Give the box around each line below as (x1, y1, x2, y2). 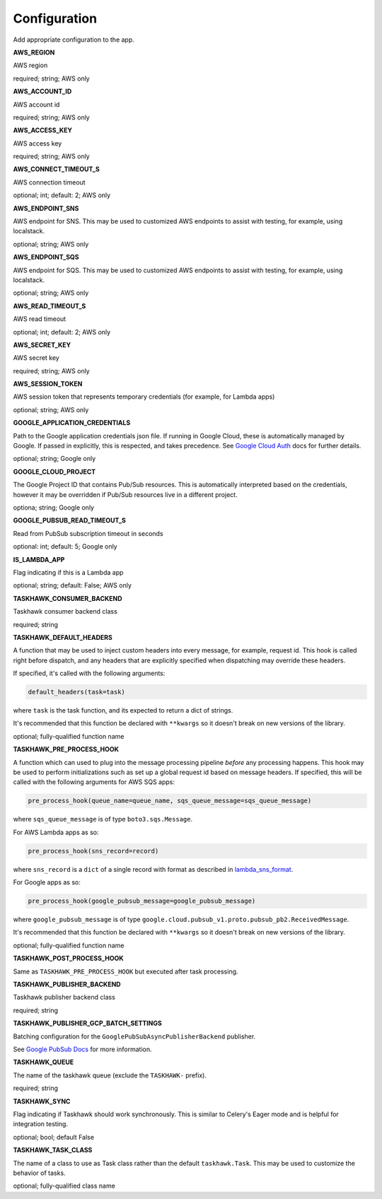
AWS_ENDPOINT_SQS (13, 253, 79, 262)
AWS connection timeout (13, 177, 86, 187)
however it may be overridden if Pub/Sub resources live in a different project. (13, 490, 238, 498)
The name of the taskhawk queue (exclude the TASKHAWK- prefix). (13, 1071, 207, 1080)
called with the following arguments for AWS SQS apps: (13, 778, 175, 786)
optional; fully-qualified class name (13, 1181, 116, 1191)
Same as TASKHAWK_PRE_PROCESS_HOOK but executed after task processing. (13, 967, 238, 976)
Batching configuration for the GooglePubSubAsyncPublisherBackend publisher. (13, 1032, 256, 1041)
